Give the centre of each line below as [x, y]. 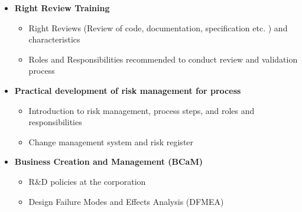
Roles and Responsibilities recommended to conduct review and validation [163, 59]
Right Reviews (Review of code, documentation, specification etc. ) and [158, 27]
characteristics [54, 39]
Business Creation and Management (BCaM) [108, 162]
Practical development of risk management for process [128, 90]
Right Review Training [62, 8]
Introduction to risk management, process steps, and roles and [142, 110]
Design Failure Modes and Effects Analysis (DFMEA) [126, 201]
